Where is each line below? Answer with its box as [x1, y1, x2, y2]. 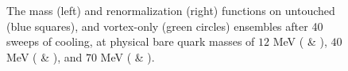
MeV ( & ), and [6, 48, 83, 65]
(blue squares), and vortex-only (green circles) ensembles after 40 [6, 17, 323, 34]
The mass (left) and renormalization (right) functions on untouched [6, 2, 335, 18]
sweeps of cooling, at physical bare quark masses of [6, 33, 255, 50]
